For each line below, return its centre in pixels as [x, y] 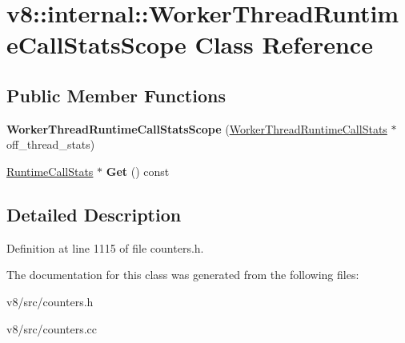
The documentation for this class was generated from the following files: [183, 275]
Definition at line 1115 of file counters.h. [105, 247]
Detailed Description [94, 214]
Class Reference [284, 44]
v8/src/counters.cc [52, 328]
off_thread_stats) [51, 144]
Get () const [138, 171]
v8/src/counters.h [50, 301]
